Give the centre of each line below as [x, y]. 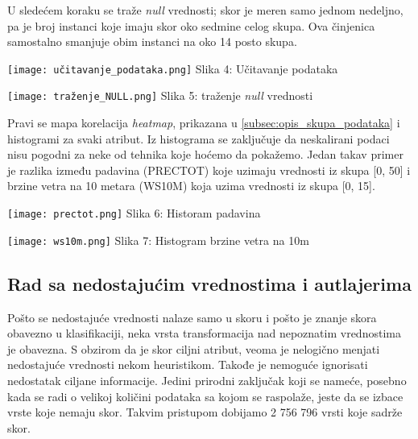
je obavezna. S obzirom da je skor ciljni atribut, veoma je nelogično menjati [194, 348]
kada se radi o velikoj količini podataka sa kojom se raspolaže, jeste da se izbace [205, 396]
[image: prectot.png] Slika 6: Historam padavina [134, 213]
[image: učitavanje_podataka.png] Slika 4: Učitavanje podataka [173, 68]
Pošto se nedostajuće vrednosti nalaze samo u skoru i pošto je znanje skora [192, 317]
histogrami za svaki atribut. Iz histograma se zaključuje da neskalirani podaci [199, 138]
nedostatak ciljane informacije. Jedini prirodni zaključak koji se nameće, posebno [207, 380]
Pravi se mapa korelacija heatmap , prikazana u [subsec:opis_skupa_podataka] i [204, 123]
